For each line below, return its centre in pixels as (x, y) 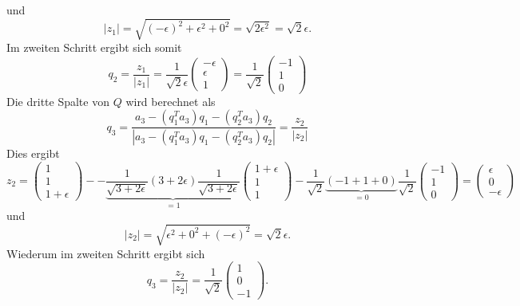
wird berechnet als (171, 101)
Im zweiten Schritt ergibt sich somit (94, 47)
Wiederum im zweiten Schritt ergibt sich (106, 253)
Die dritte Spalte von (58, 101)
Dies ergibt (33, 153)
